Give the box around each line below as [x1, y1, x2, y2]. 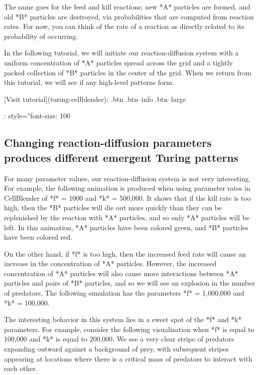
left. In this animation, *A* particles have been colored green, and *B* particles [4, 222, 249, 232]
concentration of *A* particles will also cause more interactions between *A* [4, 268, 239, 278]
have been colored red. [4, 232, 72, 242]
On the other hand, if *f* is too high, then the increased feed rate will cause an [4, 248, 246, 259]
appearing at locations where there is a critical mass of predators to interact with [4, 353, 253, 364]
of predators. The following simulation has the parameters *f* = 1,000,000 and [4, 288, 245, 298]
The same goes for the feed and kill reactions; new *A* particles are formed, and [4, 1, 251, 11]
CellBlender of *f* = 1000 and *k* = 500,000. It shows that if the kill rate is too [4, 192, 251, 203]
